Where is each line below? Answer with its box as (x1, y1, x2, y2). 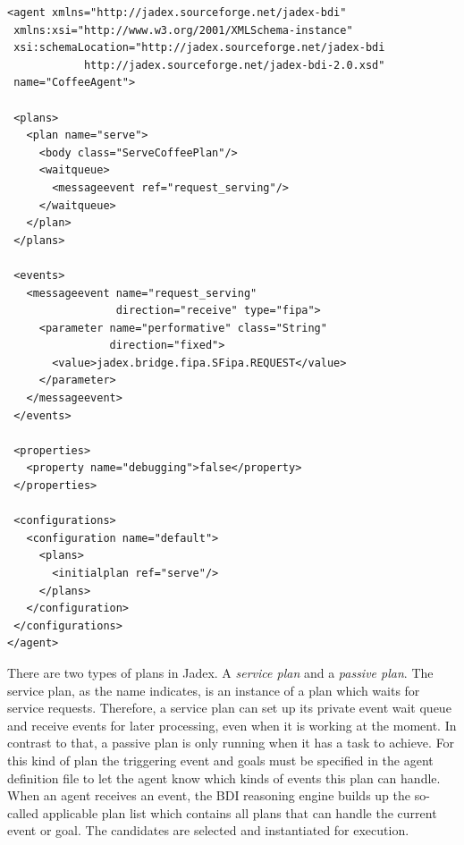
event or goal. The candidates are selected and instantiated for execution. (7, 821, 409, 840)
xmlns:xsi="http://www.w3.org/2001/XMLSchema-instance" (13, 23, 353, 37)
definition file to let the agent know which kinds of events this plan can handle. (7, 768, 441, 787)
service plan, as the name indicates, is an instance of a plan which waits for (7, 680, 420, 699)
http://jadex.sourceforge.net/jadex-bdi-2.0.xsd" (83, 58, 385, 72)
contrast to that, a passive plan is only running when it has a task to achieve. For (7, 733, 455, 752)
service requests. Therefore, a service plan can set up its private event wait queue (7, 698, 451, 717)
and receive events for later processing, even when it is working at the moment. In (7, 715, 457, 734)
